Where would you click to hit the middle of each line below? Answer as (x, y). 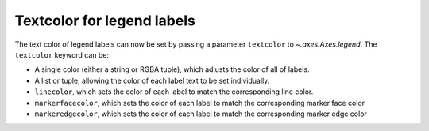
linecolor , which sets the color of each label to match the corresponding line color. (174, 92)
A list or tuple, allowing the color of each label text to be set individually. (152, 80)
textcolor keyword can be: (62, 54)
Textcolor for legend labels (105, 21)
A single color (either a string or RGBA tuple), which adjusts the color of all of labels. (172, 69)
